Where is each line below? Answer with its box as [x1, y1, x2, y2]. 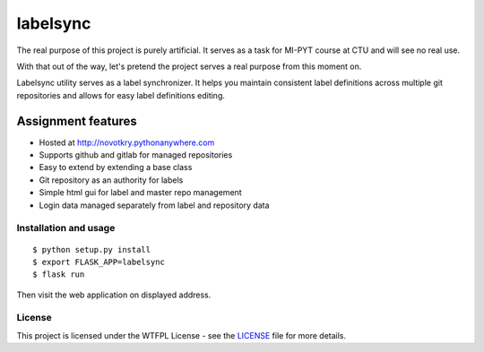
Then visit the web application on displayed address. [16, 289, 212, 300]
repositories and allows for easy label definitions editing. [16, 90, 226, 100]
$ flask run [32, 270, 85, 279]
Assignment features [16, 113, 138, 129]
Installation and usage [16, 222, 116, 235]
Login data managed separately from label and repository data [39, 200, 270, 210]
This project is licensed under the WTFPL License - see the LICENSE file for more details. [16, 330, 347, 340]
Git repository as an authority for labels [39, 175, 184, 185]
